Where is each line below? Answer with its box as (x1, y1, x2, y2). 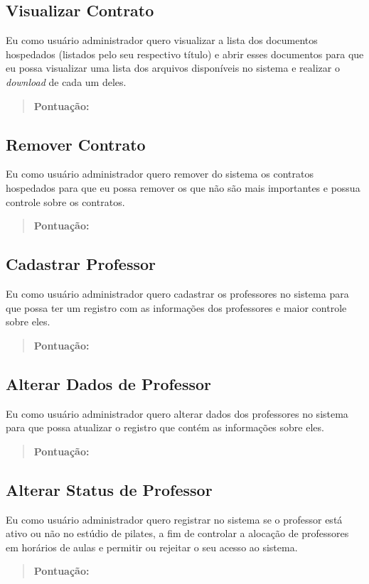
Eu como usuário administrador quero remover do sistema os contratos (6, 166, 314, 181)
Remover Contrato (6, 133, 146, 155)
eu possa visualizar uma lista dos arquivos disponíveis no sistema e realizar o (6, 60, 340, 75)
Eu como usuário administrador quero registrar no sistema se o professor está (6, 512, 343, 526)
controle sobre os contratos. (6, 194, 125, 209)
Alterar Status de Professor (6, 478, 213, 500)
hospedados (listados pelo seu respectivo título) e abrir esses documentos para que (6, 46, 364, 61)
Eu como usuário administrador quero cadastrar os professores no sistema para (6, 286, 349, 301)
